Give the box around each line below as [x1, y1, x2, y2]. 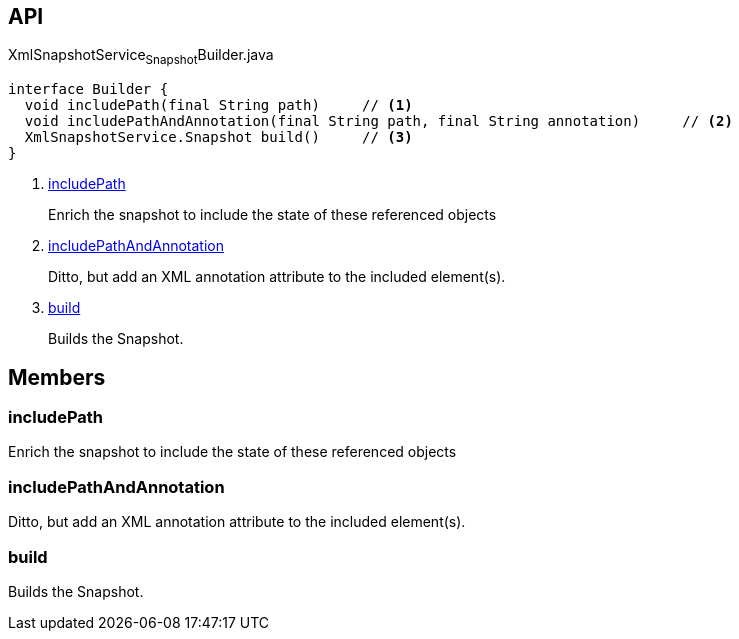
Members [8, 364, 106, 390]
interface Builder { [8, 81, 169, 98]
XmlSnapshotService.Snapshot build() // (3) [24, 129, 413, 146]
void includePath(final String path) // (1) [24, 97, 413, 114]
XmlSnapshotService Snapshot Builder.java [8, 46, 274, 68]
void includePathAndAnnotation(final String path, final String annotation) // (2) [24, 113, 733, 130]
